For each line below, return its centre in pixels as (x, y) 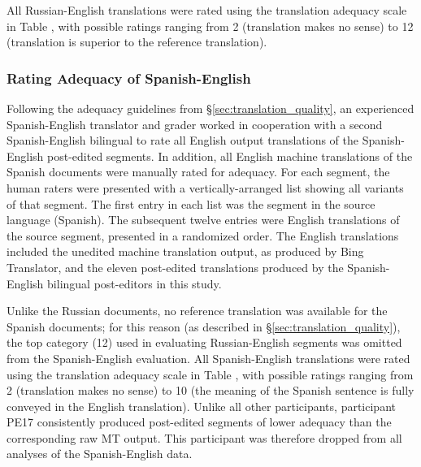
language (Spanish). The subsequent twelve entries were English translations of (203, 220)
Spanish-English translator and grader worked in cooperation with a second (195, 124)
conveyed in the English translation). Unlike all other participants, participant (201, 406)
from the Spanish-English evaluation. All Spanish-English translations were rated (208, 358)
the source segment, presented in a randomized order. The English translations (203, 235)
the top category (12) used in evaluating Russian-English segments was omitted (204, 342)
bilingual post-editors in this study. (135, 283)
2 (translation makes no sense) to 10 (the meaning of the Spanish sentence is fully (210, 390)
